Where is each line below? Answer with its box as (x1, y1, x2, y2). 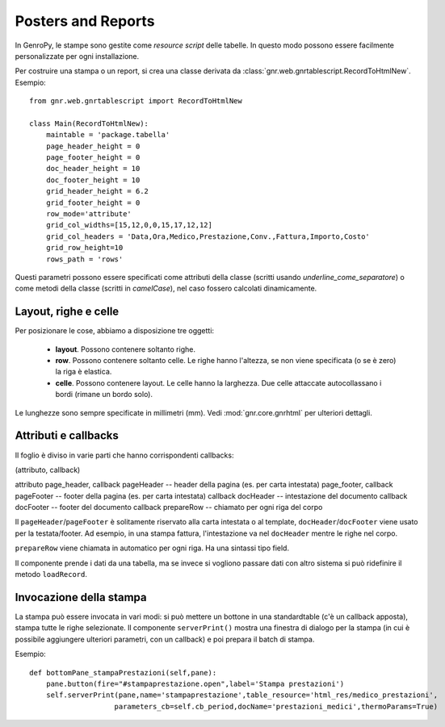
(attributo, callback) (15, 465, 81, 474)
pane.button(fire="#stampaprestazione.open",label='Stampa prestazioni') (45, 679, 345, 688)
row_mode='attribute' (45, 210, 132, 219)
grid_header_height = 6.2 (45, 186, 149, 196)
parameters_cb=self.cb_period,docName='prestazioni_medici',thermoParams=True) (114, 702, 439, 711)
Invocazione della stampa (15, 590, 147, 604)
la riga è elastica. (55, 367, 112, 377)
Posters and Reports (15, 12, 155, 30)
